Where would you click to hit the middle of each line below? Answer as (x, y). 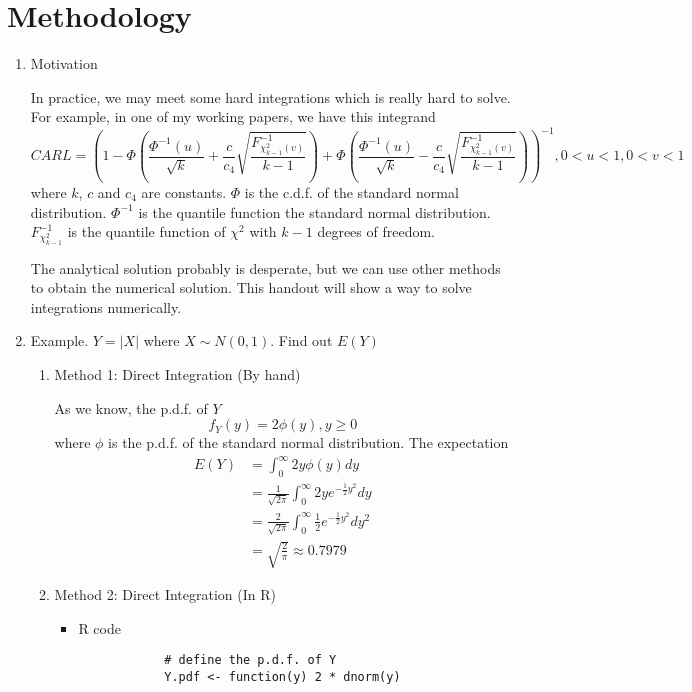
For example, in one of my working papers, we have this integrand (233, 116)
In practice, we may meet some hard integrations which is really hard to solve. (270, 96)
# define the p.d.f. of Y (250, 660)
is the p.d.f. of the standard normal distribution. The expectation (308, 442)
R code (99, 627)
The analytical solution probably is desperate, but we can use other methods (265, 267)
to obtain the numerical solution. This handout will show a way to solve (251, 287)
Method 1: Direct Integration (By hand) (177, 374)
